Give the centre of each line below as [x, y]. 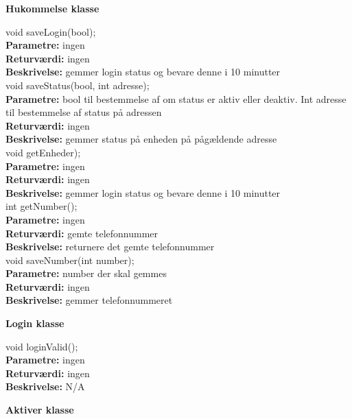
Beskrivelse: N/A [45, 386]
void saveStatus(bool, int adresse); [78, 85]
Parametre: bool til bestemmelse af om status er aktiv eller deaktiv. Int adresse [176, 98]
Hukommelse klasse [52, 8]
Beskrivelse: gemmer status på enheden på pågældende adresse [141, 139]
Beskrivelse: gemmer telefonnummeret [89, 300]
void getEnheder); [43, 152]
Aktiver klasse [40, 410]
